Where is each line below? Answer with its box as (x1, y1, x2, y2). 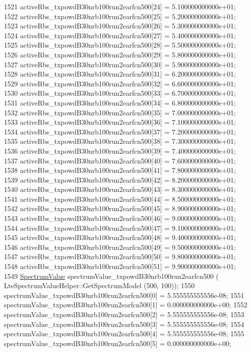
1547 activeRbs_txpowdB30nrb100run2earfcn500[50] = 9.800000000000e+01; (4, 251, 236, 262)
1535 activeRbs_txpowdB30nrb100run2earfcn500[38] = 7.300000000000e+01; (4, 136, 236, 146)
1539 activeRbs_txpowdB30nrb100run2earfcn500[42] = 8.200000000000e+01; (4, 174, 236, 185)
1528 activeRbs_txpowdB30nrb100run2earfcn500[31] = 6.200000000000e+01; (4, 69, 236, 79)
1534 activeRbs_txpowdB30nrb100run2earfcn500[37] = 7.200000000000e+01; (4, 126, 236, 136)
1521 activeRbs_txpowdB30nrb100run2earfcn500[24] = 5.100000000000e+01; (4, 1, 236, 11)
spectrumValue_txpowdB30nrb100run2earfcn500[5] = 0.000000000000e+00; (4, 338, 231, 348)
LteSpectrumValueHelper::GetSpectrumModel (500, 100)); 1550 (4, 280, 195, 291)
